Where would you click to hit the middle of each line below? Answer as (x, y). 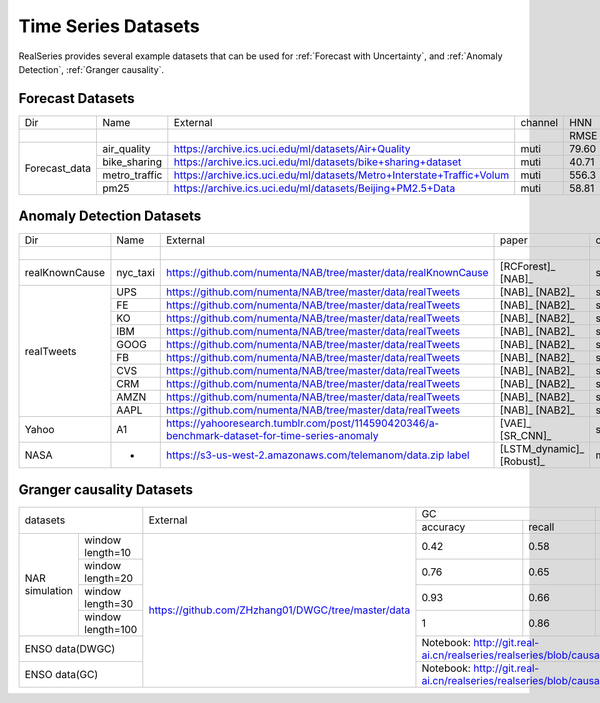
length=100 (111, 629)
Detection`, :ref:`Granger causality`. (91, 69)
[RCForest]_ (528, 267)
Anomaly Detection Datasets (110, 216)
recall (541, 527)
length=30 (109, 603)
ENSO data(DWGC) (70, 648)
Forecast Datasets (76, 98)
